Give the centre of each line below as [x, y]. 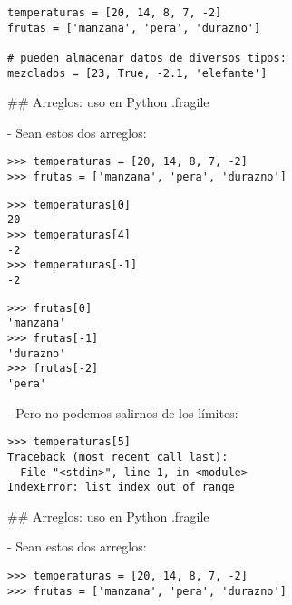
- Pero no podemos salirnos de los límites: [123, 412]
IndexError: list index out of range [121, 488]
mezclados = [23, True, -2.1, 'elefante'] [137, 73]
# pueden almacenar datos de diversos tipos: [147, 58]
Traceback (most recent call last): [118, 457]
